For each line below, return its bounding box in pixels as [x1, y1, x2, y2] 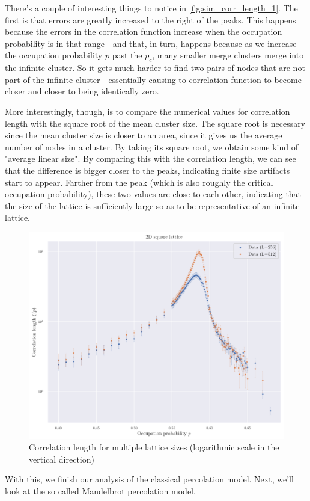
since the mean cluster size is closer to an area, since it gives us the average [5, 129, 282, 141]
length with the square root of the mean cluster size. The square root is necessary [5, 117, 306, 129]
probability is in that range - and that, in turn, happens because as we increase [5, 37, 297, 49]
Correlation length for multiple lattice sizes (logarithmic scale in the [29, 441, 279, 453]
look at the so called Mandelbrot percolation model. [5, 484, 196, 497]
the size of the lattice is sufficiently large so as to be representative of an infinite [5, 199, 300, 212]
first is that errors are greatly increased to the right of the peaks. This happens [5, 13, 296, 26]
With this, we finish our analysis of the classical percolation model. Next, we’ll [5, 473, 294, 485]
